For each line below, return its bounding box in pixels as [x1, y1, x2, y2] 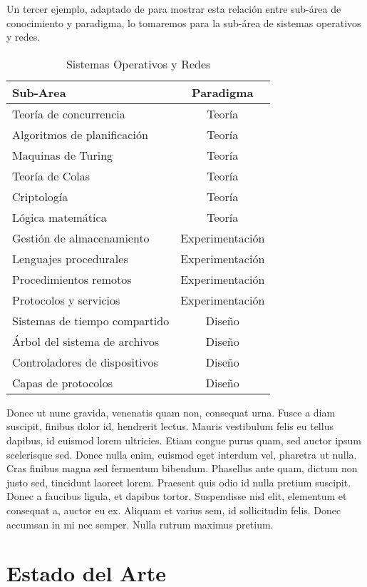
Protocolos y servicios [12, 291, 120, 308]
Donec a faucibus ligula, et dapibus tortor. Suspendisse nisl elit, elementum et [6, 489, 347, 504]
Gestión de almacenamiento [12, 229, 150, 246]
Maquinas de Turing [12, 146, 113, 163]
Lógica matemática [12, 208, 107, 225]
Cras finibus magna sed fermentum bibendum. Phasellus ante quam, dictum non [6, 461, 358, 476]
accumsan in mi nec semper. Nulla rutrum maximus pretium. [6, 516, 274, 531]
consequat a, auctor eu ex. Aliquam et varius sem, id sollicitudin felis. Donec [6, 502, 341, 517]
